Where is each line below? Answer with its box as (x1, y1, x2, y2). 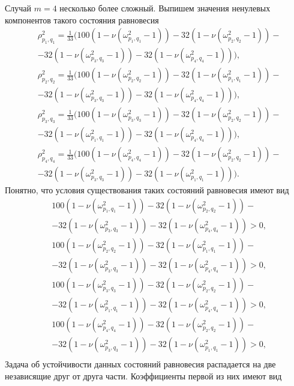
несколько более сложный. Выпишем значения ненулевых (59, 2, 271, 14)
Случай (5, 2, 32, 14)
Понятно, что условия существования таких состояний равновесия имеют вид (5, 184, 289, 196)
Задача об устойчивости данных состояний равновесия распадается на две (5, 358, 276, 370)
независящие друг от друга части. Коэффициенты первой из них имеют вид (5, 369, 282, 382)
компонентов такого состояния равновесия (5, 13, 159, 26)
